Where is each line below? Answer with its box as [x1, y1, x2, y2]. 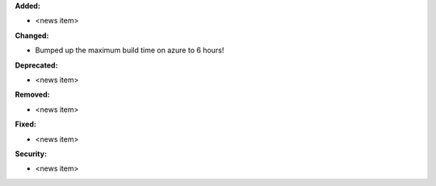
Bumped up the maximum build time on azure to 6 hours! [35, 45, 224, 56]
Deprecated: [15, 60, 58, 70]
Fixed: [15, 119, 36, 129]
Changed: [15, 31, 49, 40]
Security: [15, 149, 48, 159]
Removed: [15, 89, 50, 100]
